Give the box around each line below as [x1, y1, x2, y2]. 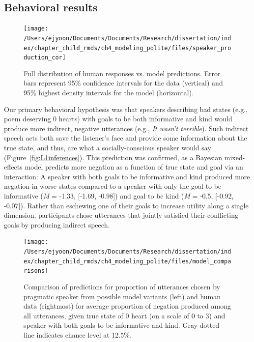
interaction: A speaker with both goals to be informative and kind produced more [4, 171, 250, 181]
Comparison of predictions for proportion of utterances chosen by [24, 281, 220, 291]
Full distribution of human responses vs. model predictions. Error [24, 68, 221, 78]
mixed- [224, 152, 245, 162]
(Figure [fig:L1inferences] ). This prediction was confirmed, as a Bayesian [4, 152, 223, 162]
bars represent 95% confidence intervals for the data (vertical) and [24, 78, 223, 88]
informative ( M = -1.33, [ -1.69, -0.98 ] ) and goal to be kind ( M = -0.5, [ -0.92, [4, 190, 234, 200]
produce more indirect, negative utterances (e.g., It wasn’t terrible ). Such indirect [4, 123, 249, 133]
